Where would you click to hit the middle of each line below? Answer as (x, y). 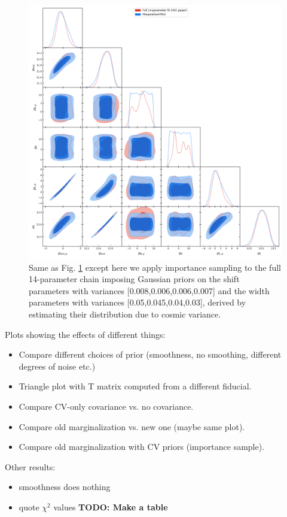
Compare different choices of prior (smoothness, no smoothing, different (150, 354)
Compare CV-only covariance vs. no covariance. (106, 406)
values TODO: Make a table (111, 507)
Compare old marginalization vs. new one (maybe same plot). (132, 426)
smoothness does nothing (65, 487)
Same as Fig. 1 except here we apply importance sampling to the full (155, 267)
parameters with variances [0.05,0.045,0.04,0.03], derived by (138, 302)
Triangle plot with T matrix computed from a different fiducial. (135, 386)
